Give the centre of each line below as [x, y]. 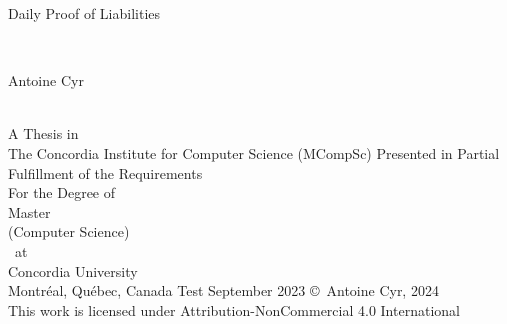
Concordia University [73, 270]
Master [29, 211]
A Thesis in [43, 133]
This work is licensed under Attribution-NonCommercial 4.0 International [234, 309]
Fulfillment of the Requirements [105, 172]
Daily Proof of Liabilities [84, 13]
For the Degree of [62, 192]
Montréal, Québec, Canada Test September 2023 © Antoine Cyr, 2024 [223, 290]
